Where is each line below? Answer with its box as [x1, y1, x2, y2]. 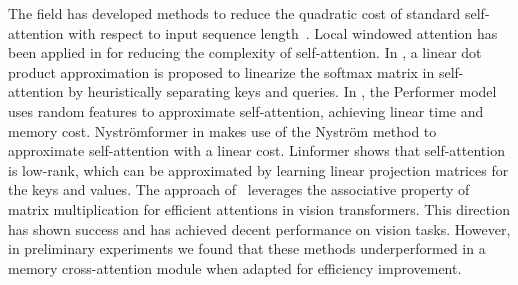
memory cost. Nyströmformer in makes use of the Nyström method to [8, 120, 437, 141]
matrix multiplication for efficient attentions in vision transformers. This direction [8, 198, 510, 219]
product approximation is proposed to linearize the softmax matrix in [8, 61, 435, 82]
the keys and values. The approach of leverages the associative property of [8, 179, 470, 200]
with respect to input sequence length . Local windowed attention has [68, 22, 498, 43]
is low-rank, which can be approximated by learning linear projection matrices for [8, 159, 509, 180]
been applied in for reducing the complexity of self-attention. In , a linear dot [8, 42, 482, 63]
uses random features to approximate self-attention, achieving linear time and [8, 100, 484, 121]
